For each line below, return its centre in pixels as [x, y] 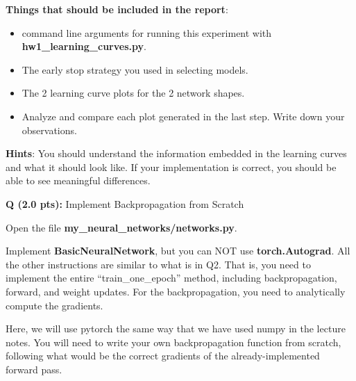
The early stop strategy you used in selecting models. [135, 69]
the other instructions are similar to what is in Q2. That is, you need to [158, 264]
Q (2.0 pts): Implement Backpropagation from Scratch [125, 203]
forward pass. [34, 369]
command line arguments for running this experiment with [147, 32]
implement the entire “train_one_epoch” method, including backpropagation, [171, 278]
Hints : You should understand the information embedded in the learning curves [176, 153]
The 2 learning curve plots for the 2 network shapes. [133, 93]
